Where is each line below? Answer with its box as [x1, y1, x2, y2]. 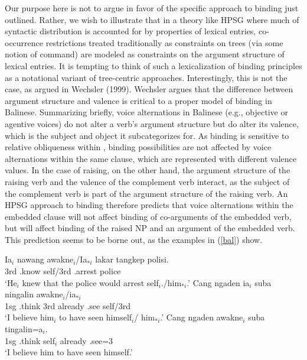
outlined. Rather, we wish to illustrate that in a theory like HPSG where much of [5, 13, 299, 25]
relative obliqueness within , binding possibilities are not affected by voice [5, 141, 272, 153]
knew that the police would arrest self [22, 276, 159, 288]
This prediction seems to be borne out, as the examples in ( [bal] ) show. [5, 233, 263, 245]
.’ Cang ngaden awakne [160, 311, 243, 323]
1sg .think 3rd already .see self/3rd [5, 299, 131, 312]
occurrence [5, 36, 44, 48]
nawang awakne [17, 253, 74, 265]
